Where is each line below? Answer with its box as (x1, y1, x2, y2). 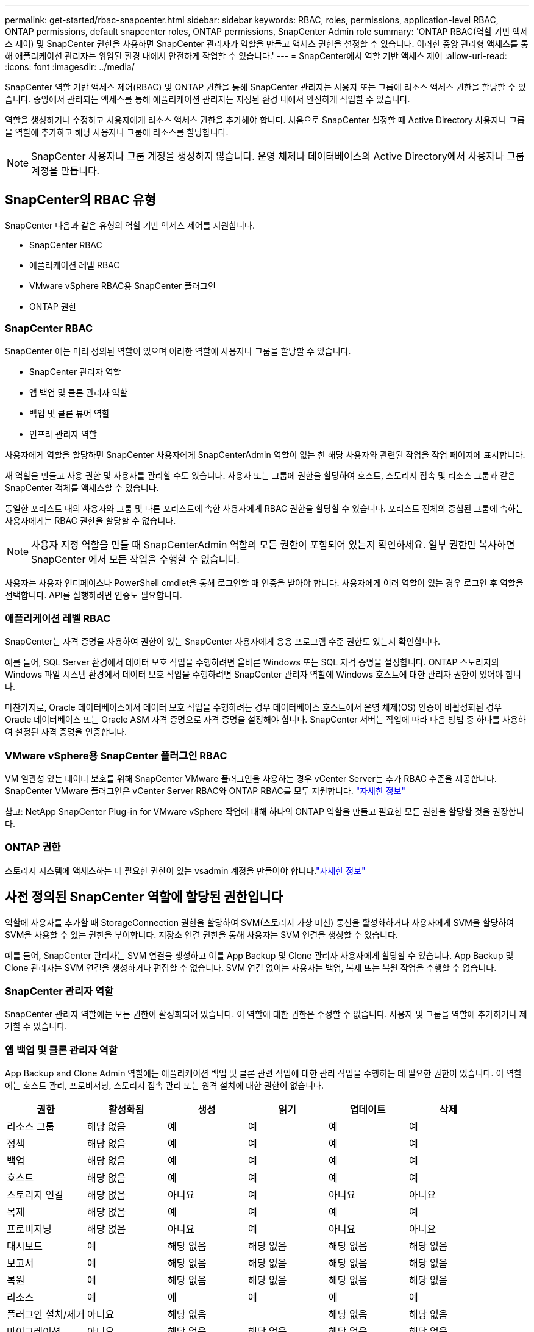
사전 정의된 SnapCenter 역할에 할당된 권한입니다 (5, 889, 283, 905)
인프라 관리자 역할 (29, 428, 97, 439)
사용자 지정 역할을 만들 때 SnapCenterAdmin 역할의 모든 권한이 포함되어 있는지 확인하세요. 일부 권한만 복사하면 (31, 538, 515, 551)
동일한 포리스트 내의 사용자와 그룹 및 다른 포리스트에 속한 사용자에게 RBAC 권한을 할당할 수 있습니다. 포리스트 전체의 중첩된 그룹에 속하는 (5, 503, 524, 514)
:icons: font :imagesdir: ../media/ (5, 62, 135, 72)
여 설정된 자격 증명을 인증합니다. (5, 726, 127, 737)
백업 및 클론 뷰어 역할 (29, 407, 110, 418)
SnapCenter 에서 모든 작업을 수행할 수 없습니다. (31, 553, 240, 565)
